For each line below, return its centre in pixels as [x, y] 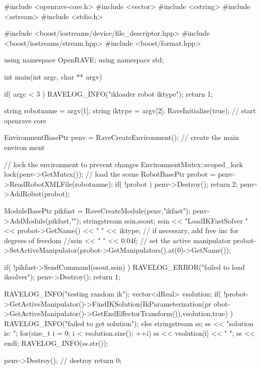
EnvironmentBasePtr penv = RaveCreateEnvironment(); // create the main [121, 137]
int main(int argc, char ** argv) [53, 76]
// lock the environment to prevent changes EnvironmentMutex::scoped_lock [124, 164]
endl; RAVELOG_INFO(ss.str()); [56, 343]
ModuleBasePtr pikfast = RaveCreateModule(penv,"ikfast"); [97, 210]
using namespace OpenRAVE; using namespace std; [84, 60]
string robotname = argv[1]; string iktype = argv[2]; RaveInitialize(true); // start [130, 110]
